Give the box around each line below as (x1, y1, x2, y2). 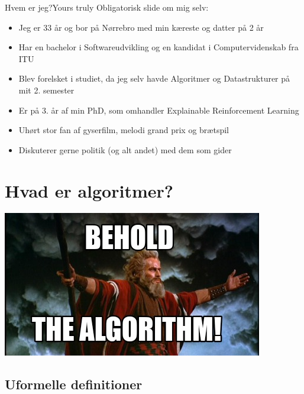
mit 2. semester (18, 83, 75, 96)
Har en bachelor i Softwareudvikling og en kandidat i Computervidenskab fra (18, 41, 299, 53)
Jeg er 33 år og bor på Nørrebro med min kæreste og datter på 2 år (18, 21, 264, 33)
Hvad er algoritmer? (5, 178, 173, 202)
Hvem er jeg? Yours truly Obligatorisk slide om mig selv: (5, 1, 209, 13)
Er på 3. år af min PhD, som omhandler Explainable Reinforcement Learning (18, 104, 299, 116)
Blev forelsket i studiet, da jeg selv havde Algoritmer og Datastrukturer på (18, 72, 290, 85)
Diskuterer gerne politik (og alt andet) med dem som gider (18, 143, 232, 156)
